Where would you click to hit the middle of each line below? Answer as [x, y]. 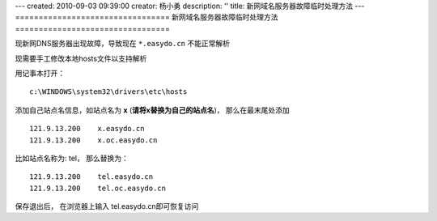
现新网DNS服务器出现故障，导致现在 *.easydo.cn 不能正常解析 [123, 44]
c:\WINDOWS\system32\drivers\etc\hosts [108, 92]
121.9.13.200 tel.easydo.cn [91, 177]
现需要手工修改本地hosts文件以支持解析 [81, 58]
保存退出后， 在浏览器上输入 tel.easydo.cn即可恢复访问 [107, 206]
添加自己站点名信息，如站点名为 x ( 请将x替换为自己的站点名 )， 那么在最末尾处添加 [153, 110]
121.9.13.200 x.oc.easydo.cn [93, 140]
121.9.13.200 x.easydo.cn [87, 129]
